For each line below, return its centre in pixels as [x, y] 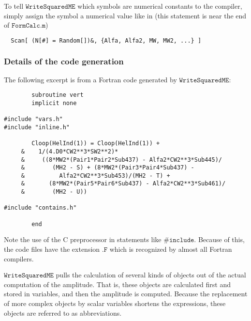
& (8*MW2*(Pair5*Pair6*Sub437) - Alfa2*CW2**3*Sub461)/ [123, 184]
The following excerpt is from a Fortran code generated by [90, 79]
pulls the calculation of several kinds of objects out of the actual [151, 275]
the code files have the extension [52, 249]
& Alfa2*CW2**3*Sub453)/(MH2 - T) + [96, 176]
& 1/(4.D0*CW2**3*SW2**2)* [70, 151]
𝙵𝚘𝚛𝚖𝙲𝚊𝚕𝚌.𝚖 [28, 26]
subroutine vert [58, 95]
